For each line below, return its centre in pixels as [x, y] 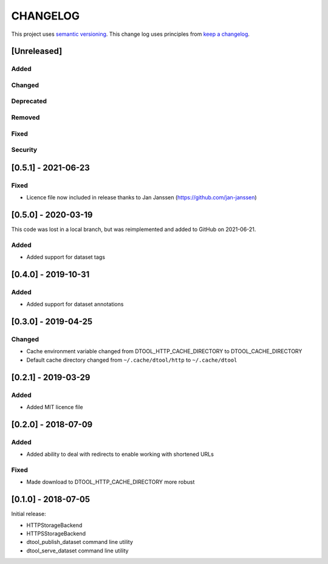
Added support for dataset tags [66, 257]
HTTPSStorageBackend [56, 533]
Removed [26, 117]
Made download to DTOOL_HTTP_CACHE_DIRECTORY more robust [111, 482]
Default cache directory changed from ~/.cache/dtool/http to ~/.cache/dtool [132, 360]
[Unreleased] [37, 51]
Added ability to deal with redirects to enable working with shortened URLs [120, 454]
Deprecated [29, 101]
